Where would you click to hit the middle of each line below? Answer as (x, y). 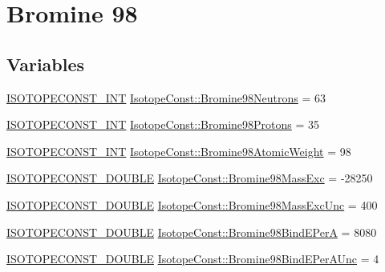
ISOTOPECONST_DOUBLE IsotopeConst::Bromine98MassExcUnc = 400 (192, 204)
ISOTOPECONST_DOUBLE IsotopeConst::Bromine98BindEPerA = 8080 (192, 232)
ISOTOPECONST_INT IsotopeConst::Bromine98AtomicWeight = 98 (179, 151)
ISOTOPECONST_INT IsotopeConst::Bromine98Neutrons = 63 (166, 97)
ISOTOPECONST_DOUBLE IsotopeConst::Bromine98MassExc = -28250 (190, 178)
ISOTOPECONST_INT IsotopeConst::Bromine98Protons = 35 (163, 124)
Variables (46, 64)
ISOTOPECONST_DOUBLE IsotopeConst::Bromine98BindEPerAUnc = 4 (193, 259)
